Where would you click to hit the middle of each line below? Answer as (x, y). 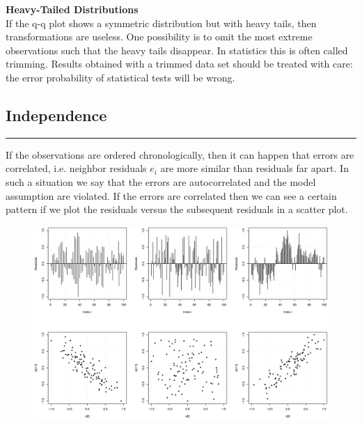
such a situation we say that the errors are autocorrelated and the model (161, 181)
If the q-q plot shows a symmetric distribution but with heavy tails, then (161, 23)
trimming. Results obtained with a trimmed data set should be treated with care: (179, 64)
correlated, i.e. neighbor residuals (76, 168)
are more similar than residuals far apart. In (254, 168)
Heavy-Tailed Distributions (72, 9)
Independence (56, 115)
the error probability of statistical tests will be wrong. (120, 77)
